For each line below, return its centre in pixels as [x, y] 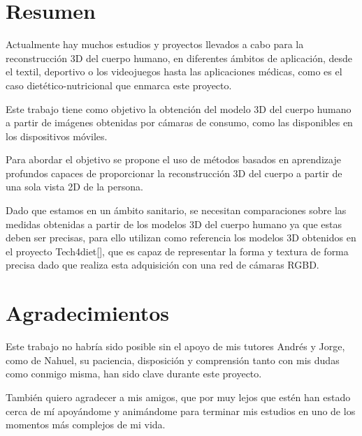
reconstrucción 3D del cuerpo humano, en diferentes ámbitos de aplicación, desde [179, 58]
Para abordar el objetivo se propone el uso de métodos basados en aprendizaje [173, 159]
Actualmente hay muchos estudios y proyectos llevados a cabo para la [155, 44]
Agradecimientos [88, 313]
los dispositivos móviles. [57, 136]
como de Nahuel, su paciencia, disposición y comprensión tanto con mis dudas [173, 360]
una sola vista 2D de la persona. [74, 187]
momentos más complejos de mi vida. [86, 424]
